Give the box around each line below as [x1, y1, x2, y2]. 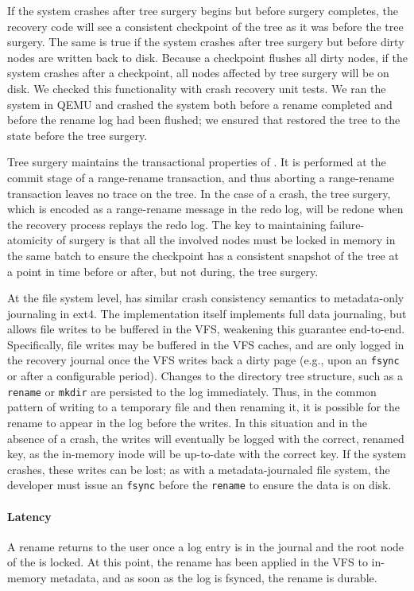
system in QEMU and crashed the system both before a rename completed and [7, 95, 393, 112]
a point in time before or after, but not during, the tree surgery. [7, 262, 319, 279]
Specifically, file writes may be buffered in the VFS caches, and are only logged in [7, 336, 404, 352]
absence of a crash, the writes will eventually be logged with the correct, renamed [7, 430, 404, 446]
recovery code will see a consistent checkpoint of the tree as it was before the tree [7, 17, 404, 34]
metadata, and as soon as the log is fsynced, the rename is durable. [50, 569, 377, 585]
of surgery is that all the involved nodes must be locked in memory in [56, 231, 396, 248]
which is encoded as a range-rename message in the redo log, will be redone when [7, 200, 404, 217]
